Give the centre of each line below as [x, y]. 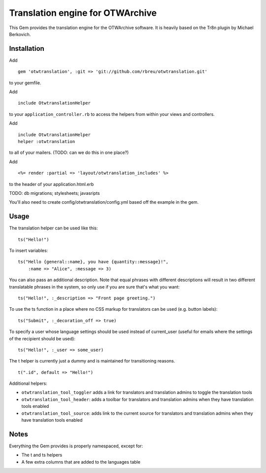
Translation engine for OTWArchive [83, 13]
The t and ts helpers [42, 455]
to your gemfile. [25, 83]
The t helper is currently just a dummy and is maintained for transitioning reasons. [92, 361]
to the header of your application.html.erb [51, 184]
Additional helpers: [28, 383]
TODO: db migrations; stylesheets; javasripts [54, 193]
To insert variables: [29, 251]
